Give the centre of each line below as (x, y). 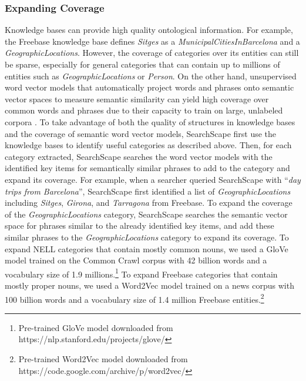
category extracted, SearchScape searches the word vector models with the (139, 156)
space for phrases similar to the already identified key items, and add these (139, 225)
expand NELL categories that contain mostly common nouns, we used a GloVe (147, 248)
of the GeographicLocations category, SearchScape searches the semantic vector (146, 214)
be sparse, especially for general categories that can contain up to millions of (142, 64)
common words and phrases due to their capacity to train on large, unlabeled (144, 110)
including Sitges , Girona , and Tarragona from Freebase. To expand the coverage (149, 203)
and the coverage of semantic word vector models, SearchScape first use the (141, 133)
